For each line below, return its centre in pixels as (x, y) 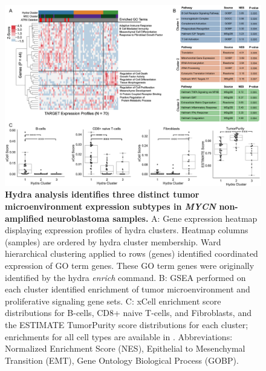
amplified (24, 218)
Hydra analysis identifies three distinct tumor (102, 194)
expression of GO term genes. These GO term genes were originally (130, 265)
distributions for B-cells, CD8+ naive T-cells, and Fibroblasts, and (128, 313)
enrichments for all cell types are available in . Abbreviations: (119, 336)
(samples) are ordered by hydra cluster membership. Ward (113, 241)
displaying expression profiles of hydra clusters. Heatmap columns (127, 230)
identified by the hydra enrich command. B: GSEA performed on (125, 277)
